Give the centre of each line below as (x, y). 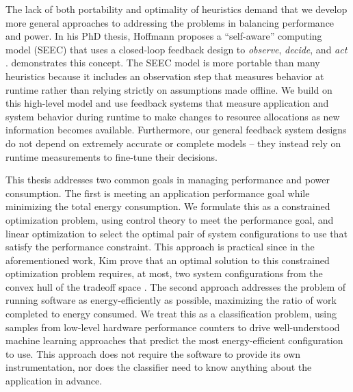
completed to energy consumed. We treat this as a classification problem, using (171, 314)
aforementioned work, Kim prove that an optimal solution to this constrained (168, 260)
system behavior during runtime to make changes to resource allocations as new (173, 116)
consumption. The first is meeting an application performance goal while (158, 193)
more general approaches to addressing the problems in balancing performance (170, 22)
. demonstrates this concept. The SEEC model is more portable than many (163, 63)
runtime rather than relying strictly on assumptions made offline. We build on (169, 89)
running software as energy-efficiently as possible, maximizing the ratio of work (171, 300)
